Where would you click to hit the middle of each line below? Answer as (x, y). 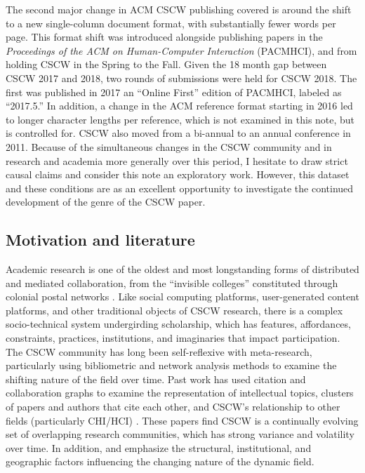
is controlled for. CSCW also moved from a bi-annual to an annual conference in (178, 133)
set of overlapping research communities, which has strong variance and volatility (180, 434)
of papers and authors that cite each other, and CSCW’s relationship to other (173, 407)
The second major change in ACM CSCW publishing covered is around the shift (179, 9)
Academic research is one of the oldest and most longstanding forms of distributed (182, 269)
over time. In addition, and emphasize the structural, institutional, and (159, 447)
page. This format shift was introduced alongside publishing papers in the (164, 37)
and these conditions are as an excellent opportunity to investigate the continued (180, 188)
